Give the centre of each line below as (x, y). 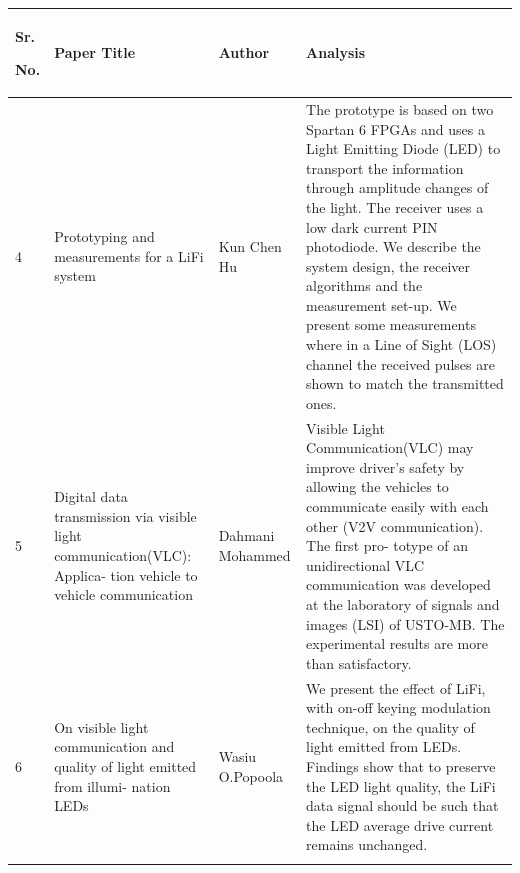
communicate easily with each (397, 506)
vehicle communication (123, 594)
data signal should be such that (402, 805)
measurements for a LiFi (129, 255)
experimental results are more (397, 643)
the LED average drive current (400, 824)
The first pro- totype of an (387, 545)
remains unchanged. (367, 844)
